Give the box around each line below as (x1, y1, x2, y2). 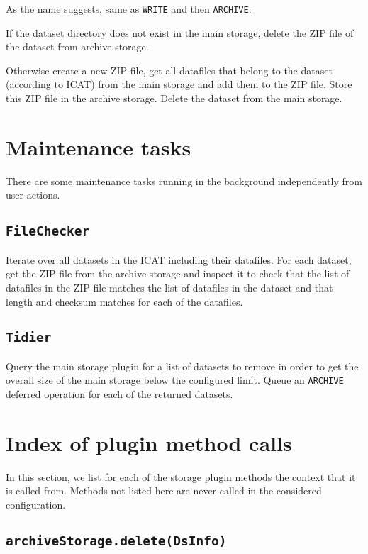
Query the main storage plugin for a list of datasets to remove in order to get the (6, 358, 359, 373)
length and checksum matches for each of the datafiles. (6, 294, 243, 309)
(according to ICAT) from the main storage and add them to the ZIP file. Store (6, 77, 352, 92)
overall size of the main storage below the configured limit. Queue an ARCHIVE (6, 372, 344, 387)
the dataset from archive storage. (6, 39, 149, 54)
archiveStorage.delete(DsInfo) (6, 533, 227, 549)
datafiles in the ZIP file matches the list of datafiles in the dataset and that (6, 279, 333, 294)
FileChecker (6, 223, 90, 239)
